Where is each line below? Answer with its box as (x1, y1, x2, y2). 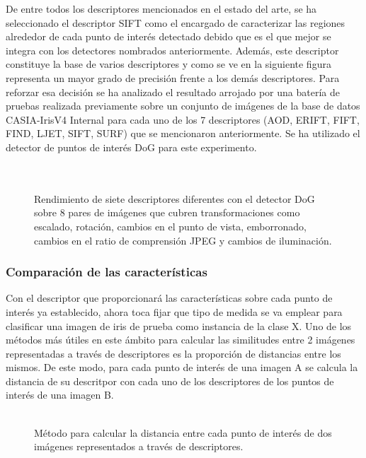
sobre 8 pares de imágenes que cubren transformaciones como (34, 205, 300, 220)
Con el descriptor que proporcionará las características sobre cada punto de (6, 290, 333, 305)
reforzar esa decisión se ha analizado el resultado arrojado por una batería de (6, 84, 340, 99)
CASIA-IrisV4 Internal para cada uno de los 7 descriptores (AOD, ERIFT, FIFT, (6, 112, 360, 127)
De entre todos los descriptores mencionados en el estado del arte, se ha (6, 1, 317, 16)
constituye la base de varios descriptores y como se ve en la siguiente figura (6, 57, 331, 71)
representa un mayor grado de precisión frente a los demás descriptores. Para (6, 70, 340, 85)
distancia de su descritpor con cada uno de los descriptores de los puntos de (6, 373, 334, 388)
